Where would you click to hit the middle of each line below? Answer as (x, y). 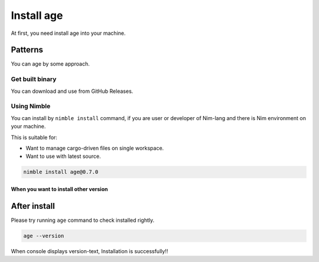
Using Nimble (31, 106)
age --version (44, 236)
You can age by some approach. (50, 64)
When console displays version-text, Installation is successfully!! (89, 251)
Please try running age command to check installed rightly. (83, 220)
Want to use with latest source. (63, 156)
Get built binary (34, 79)
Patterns (27, 50)
